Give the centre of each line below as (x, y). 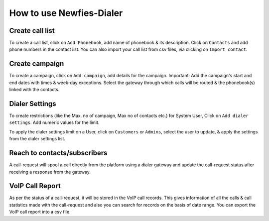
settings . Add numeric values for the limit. (54, 122)
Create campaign (37, 64)
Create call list (32, 31)
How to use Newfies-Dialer (66, 13)
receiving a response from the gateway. (50, 172)
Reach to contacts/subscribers (58, 153)
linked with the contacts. (34, 90)
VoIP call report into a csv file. (40, 212)
